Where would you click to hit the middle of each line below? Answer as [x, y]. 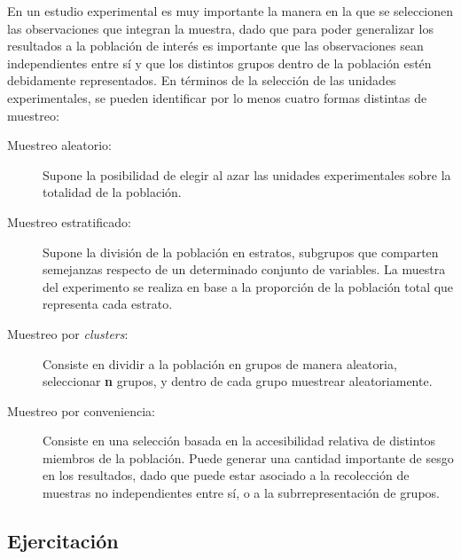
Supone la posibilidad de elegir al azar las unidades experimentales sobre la [247, 174]
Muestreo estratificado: [69, 221]
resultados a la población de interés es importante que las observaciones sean [215, 46]
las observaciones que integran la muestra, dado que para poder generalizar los [220, 28]
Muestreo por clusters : [68, 333]
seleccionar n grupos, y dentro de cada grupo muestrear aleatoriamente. [238, 381]
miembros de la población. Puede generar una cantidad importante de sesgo [248, 457]
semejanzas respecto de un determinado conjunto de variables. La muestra [244, 269]
